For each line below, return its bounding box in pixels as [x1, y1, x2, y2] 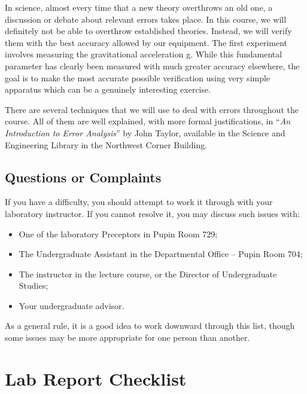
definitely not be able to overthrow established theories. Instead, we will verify [5, 25, 292, 37]
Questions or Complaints [5, 167, 162, 186]
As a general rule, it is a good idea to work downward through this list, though [5, 319, 295, 332]
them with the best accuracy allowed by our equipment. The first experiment [5, 36, 288, 48]
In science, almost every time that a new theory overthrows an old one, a [5, 1, 273, 13]
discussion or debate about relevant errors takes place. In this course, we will [5, 13, 287, 25]
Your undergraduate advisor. [19, 299, 124, 311]
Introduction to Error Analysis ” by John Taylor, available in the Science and [5, 126, 285, 139]
